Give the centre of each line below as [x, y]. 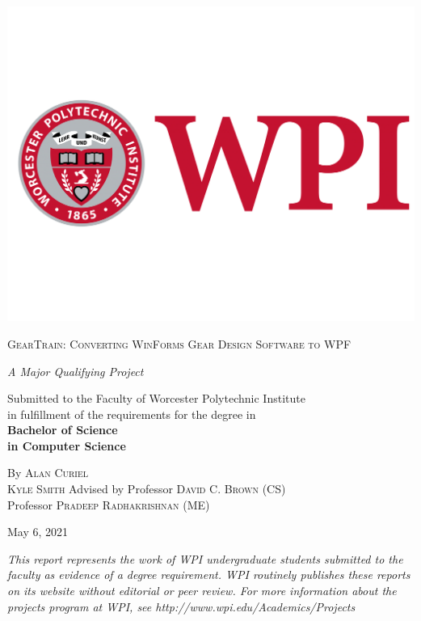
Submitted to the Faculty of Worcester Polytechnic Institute [156, 398]
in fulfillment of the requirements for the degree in [132, 414]
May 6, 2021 [38, 532]
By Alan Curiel [48, 473]
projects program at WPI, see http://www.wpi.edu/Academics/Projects [181, 606]
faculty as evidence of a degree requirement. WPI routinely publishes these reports [209, 575]
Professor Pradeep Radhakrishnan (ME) [109, 504]
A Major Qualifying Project [76, 371]
